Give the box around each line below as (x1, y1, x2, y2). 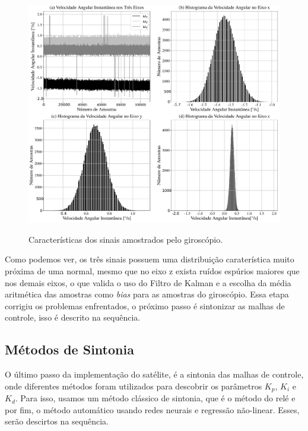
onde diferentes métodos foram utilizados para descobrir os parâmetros (5, 379, 262, 392)
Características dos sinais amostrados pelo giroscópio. (28, 233, 223, 245)
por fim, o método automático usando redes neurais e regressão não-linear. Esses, (5, 403, 300, 416)
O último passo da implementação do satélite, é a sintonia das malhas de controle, (5, 368, 304, 381)
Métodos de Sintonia (5, 340, 134, 359)
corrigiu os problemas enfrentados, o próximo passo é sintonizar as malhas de (5, 299, 285, 312)
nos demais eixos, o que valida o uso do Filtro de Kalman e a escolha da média (5, 276, 291, 289)
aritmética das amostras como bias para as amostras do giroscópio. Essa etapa (5, 288, 289, 300)
